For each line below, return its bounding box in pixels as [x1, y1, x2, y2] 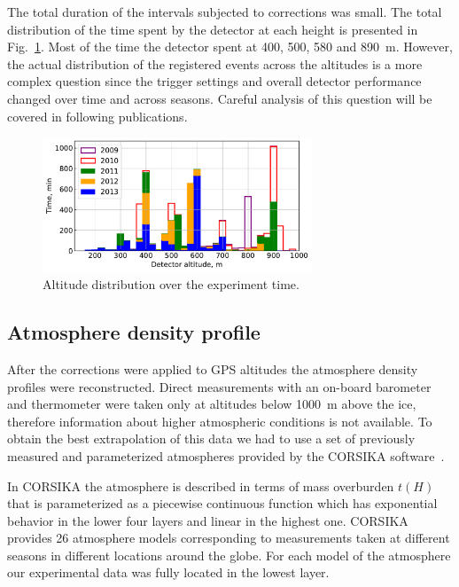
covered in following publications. [7, 106, 188, 125]
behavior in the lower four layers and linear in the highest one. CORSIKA [7, 511, 408, 529]
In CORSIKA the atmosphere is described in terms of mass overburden [7, 476, 394, 495]
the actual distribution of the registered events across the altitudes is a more [7, 54, 423, 73]
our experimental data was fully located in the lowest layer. [7, 563, 330, 582]
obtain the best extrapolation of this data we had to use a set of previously [7, 429, 416, 448]
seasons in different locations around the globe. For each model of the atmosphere [7, 545, 451, 564]
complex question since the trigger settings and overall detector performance [7, 72, 422, 90]
